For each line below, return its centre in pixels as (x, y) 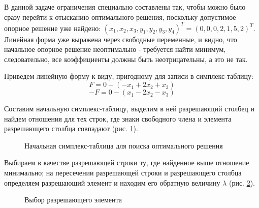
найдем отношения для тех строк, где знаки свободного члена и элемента (118, 118)
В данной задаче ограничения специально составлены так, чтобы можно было (125, 7)
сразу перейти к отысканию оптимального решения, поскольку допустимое (120, 17)
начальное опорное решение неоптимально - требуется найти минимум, (115, 49)
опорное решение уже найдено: (53, 28)
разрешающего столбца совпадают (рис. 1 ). (71, 128)
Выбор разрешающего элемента (73, 200)
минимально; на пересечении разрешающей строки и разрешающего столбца (123, 173)
